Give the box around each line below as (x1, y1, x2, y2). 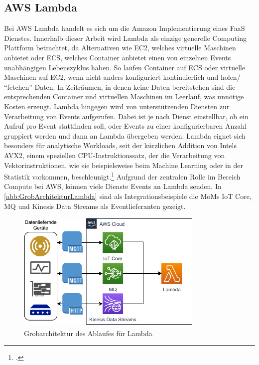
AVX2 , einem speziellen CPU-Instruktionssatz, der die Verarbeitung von (4, 150, 225, 160)
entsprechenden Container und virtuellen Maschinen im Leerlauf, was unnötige (4, 91, 244, 102)
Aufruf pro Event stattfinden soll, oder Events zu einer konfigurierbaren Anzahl (4, 121, 247, 131)
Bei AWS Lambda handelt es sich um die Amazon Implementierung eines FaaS (4, 23, 245, 33)
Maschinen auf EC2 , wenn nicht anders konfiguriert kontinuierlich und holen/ (4, 72, 241, 82)
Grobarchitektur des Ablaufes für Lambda (24, 328, 152, 338)
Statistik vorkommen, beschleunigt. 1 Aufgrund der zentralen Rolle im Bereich (4, 170, 241, 182)
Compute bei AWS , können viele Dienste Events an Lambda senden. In (4, 181, 222, 191)
